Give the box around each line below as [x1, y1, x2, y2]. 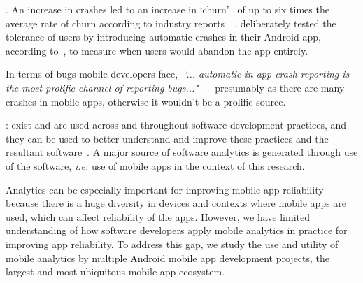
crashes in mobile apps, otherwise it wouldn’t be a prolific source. [6, 94, 286, 108]
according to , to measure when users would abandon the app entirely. [6, 43, 308, 57]
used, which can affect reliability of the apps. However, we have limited [6, 209, 310, 224]
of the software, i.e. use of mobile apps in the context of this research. [6, 158, 305, 173]
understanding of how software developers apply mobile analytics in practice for [6, 223, 348, 238]
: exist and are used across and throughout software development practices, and [6, 117, 347, 132]
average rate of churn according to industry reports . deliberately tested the [6, 15, 336, 30]
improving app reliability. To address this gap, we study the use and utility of [6, 236, 339, 251]
